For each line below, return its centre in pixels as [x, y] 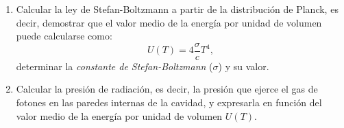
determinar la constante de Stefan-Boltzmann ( [114, 66]
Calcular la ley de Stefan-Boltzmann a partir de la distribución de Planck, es [177, 9]
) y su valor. [244, 66]
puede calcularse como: [64, 36]
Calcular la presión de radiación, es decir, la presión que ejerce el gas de [167, 89]
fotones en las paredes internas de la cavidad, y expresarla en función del [169, 102]
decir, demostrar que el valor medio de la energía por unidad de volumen [169, 22]
